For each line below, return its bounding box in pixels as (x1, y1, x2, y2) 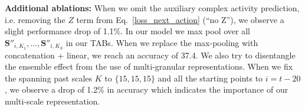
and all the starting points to (158, 71, 263, 84)
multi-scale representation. (5, 95, 100, 107)
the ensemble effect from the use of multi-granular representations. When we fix (5, 60, 293, 73)
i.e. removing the (5, 13, 65, 25)
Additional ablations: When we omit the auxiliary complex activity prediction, (5, 2, 300, 14)
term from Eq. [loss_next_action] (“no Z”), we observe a (76, 13, 284, 25)
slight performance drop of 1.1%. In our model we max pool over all (5, 25, 250, 37)
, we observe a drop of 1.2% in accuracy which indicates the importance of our (5, 83, 288, 96)
